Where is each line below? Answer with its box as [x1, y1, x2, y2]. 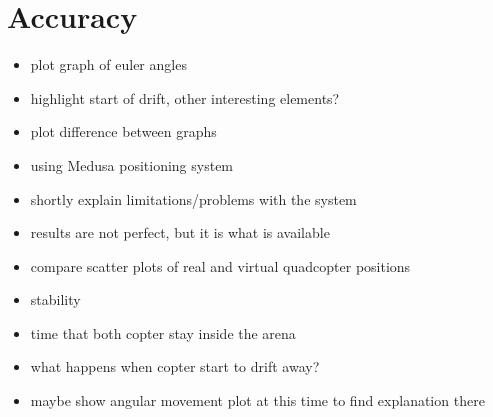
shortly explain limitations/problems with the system [30, 188, 357, 209]
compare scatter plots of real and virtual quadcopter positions [30, 255, 411, 276]
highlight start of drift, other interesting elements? [30, 87, 340, 108]
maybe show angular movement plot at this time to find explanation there [30, 390, 485, 411]
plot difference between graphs [30, 121, 217, 142]
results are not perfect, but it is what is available [30, 222, 330, 243]
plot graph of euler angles [30, 54, 187, 75]
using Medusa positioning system [30, 154, 234, 175]
